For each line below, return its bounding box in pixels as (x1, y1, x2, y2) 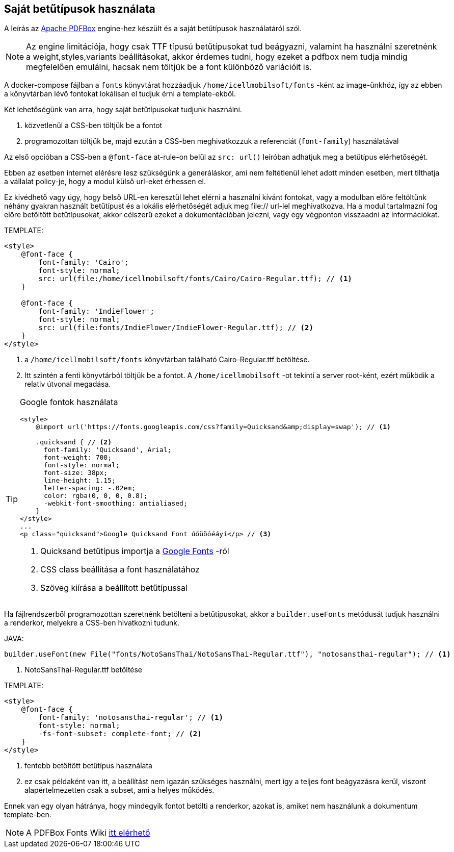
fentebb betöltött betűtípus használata (24, 761, 152, 770)
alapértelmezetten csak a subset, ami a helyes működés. (24, 786, 215, 795)
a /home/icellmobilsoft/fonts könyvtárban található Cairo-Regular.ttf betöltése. (24, 355, 310, 364)
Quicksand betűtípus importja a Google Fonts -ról (40, 546, 229, 557)
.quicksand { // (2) (36, 438, 112, 446)
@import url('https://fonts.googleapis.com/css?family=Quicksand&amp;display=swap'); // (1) (36, 423, 391, 431)
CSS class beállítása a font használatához (40, 564, 200, 575)
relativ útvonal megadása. (24, 380, 111, 389)
